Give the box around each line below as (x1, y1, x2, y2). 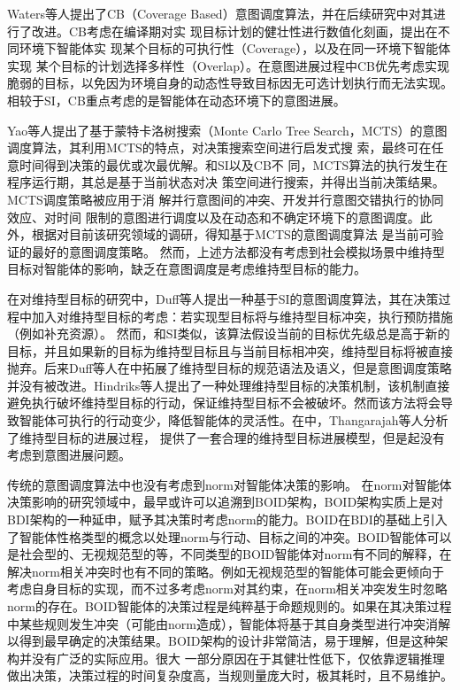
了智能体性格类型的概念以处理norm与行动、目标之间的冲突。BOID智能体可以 (7, 527, 452, 546)
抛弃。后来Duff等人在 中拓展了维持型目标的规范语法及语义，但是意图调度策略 (7, 359, 452, 377)
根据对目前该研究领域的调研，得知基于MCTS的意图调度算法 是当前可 (31, 225, 432, 244)
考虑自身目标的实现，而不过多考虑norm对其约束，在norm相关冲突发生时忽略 (7, 579, 448, 598)
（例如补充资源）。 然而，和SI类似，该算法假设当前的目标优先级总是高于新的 (7, 324, 450, 343)
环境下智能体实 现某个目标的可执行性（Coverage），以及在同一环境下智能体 (19, 39, 451, 58)
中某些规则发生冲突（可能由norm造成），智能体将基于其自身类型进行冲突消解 (7, 614, 450, 632)
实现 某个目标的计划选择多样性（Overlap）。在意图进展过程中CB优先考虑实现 (7, 56, 449, 74)
